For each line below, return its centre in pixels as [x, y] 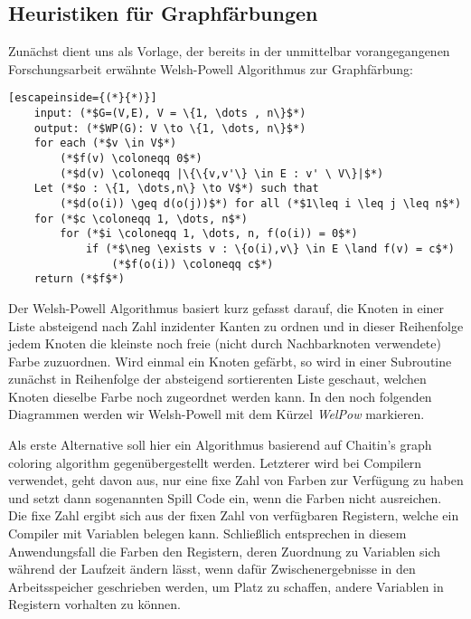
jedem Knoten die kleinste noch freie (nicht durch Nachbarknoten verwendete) [225, 343]
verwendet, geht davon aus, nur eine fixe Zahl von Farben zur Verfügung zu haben [236, 480]
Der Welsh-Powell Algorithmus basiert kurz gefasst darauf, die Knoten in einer [226, 307]
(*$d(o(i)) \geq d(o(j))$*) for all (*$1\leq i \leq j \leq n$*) [261, 203]
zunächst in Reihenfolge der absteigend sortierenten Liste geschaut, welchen [217, 379]
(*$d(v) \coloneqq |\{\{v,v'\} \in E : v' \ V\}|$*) [222, 173]
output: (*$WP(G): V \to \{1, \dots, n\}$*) [170, 128]
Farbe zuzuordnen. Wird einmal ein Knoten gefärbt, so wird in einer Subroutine [230, 361]
